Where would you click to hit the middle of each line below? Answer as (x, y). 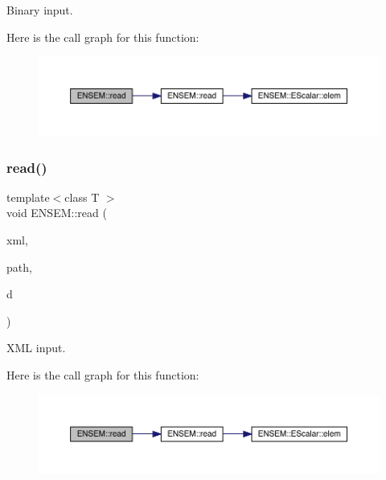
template (28, 197)
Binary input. (40, 10)
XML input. (36, 348)
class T (82, 197)
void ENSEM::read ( (57, 213)
